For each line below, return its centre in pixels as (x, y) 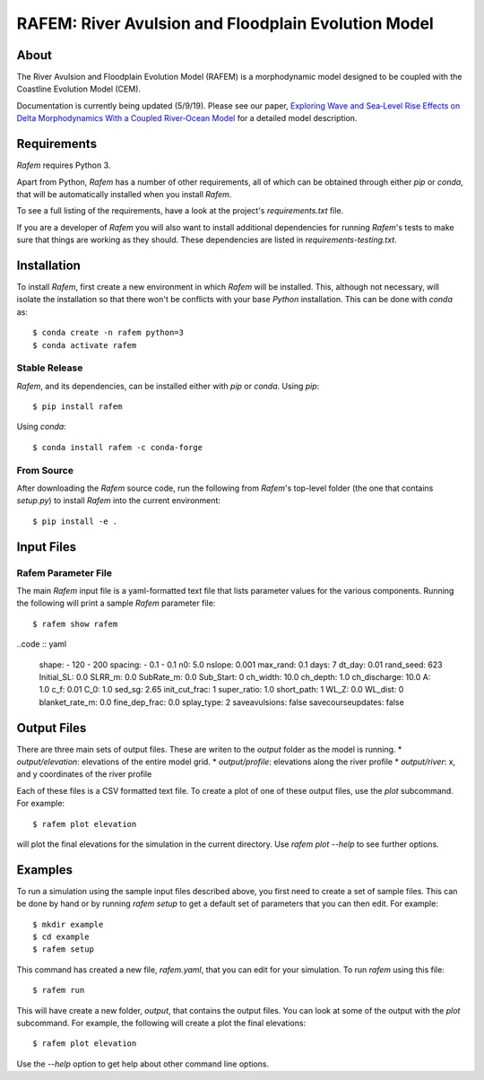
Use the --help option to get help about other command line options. (143, 1064)
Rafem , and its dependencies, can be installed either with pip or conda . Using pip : (168, 386)
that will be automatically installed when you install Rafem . (124, 194)
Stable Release (50, 368)
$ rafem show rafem (75, 624)
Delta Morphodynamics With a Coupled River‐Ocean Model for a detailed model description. (187, 118)
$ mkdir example (68, 924)
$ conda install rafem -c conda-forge (118, 447)
